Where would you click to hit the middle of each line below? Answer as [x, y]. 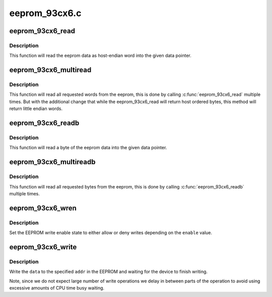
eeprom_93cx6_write [43, 247]
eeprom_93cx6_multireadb [52, 162]
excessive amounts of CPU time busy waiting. [57, 288]
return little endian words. [36, 109]
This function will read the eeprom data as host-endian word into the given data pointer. [100, 56]
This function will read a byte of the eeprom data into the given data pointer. [88, 148]
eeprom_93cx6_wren [43, 208]
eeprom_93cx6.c [45, 13]
